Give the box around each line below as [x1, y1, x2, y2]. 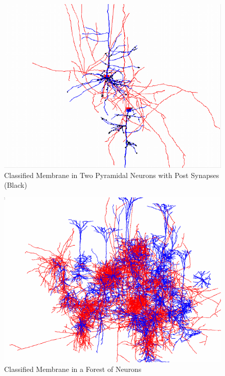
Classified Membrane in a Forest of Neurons [4, 364, 142, 374]
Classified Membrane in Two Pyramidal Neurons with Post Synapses [4, 169, 219, 180]
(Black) [4, 180, 27, 190]
